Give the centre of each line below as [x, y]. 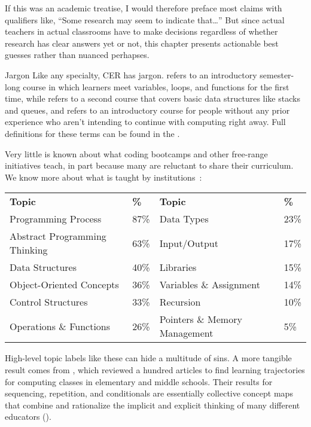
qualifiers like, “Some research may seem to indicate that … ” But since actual [145, 19]
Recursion [180, 302]
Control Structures [49, 302]
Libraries [178, 267]
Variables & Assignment [210, 285]
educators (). [28, 417]
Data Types [184, 219]
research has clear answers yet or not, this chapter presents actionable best [142, 43]
